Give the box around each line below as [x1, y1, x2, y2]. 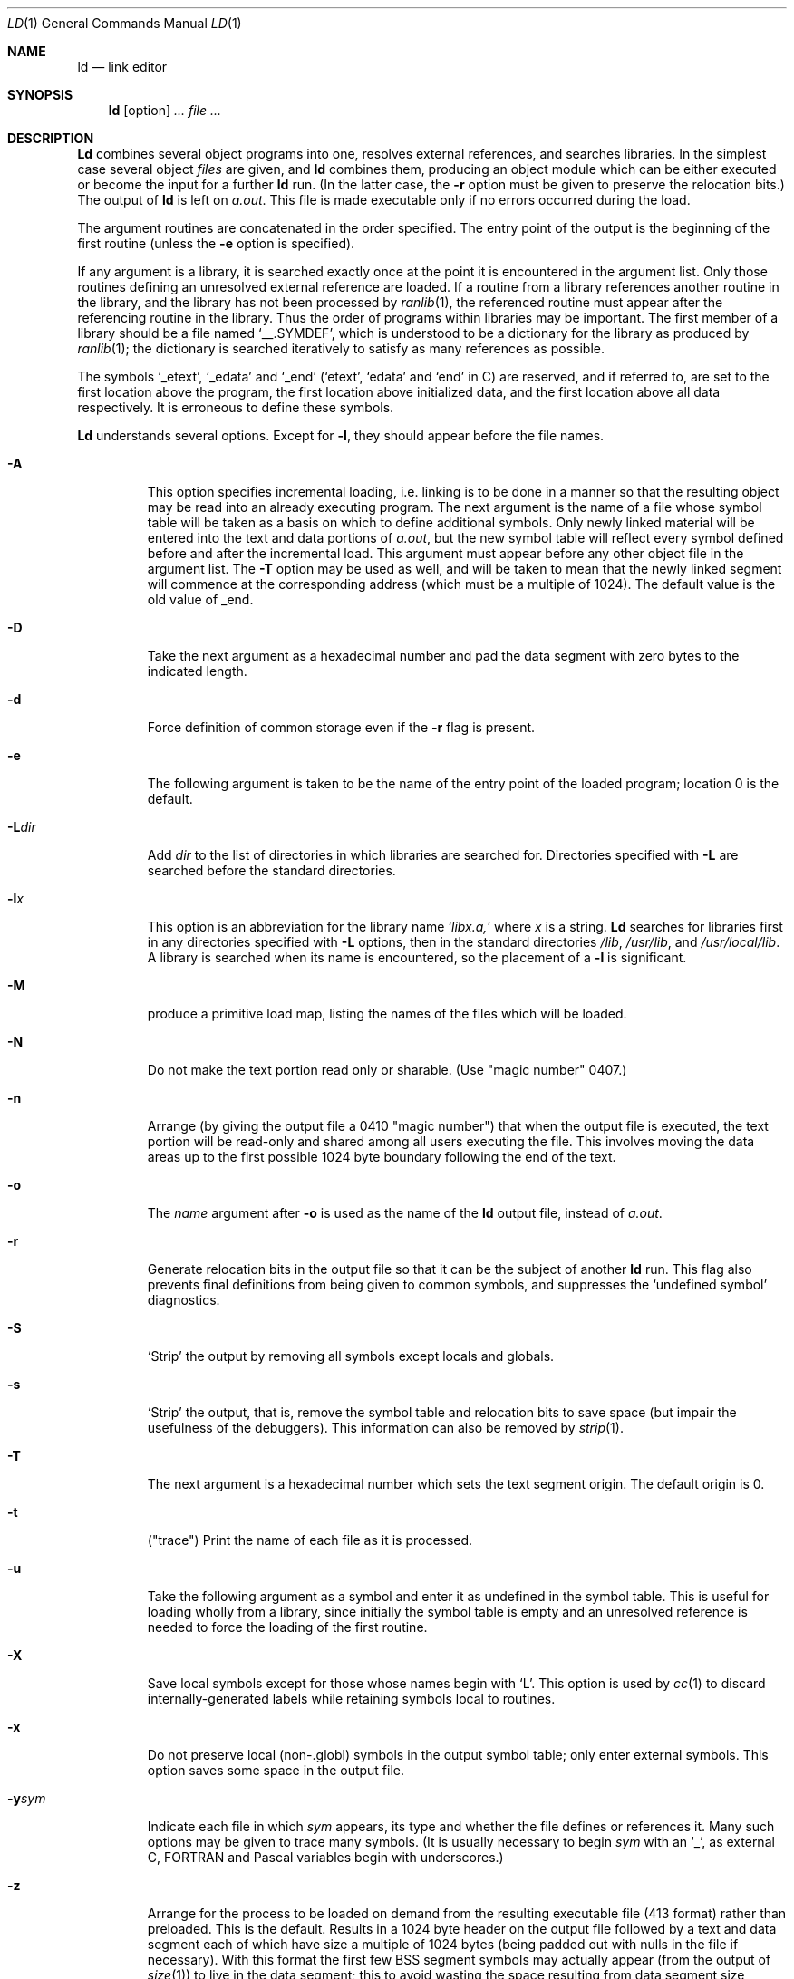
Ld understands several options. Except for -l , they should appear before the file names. [77, 428, 605, 443]
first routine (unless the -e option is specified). [77, 236, 355, 251]
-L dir [7, 819, 36, 835]
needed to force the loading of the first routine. [147, 1619, 428, 1635]
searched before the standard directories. [147, 863, 396, 878]
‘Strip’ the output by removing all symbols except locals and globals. [147, 1348, 555, 1364]
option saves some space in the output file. [147, 1762, 405, 1778]
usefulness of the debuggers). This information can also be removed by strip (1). [147, 1420, 624, 1435]
